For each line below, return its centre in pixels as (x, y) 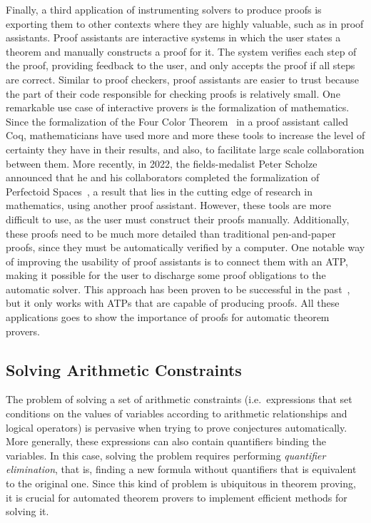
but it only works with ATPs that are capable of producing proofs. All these (173, 303)
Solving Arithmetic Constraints (124, 369)
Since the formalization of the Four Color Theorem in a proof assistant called (177, 121)
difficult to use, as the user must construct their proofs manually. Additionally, (178, 219)
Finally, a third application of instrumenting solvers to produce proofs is (164, 9)
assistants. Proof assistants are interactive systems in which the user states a (173, 37)
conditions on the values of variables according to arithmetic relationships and (177, 413)
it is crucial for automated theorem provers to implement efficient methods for (177, 497)
